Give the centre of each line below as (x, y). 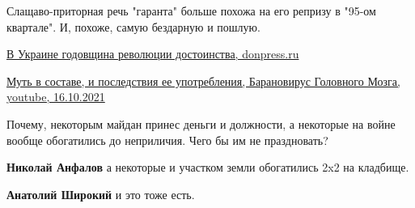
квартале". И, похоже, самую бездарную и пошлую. (133, 26)
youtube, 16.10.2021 (56, 97)
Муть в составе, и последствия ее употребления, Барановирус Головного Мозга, (203, 81)
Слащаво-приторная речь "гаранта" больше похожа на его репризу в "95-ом (191, 11)
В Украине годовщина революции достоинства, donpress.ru (153, 54)
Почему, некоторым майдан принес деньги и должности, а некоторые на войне (201, 123)
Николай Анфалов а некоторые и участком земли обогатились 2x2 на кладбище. (208, 167)
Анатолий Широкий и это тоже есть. (101, 194)
